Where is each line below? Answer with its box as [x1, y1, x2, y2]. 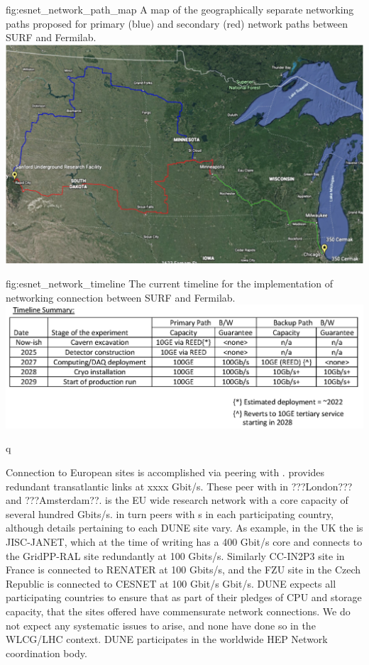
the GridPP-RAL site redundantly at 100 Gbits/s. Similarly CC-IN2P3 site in [6, 548, 345, 563]
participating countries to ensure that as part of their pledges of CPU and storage [6, 590, 362, 605]
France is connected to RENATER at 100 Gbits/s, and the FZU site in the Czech [6, 562, 361, 577]
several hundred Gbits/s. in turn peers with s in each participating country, [6, 506, 334, 521]
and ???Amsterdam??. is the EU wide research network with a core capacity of [6, 493, 348, 507]
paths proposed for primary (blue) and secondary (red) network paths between [6, 16, 348, 31]
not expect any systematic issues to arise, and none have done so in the [6, 617, 316, 632]
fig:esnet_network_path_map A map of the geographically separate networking [6, 2, 354, 16]
